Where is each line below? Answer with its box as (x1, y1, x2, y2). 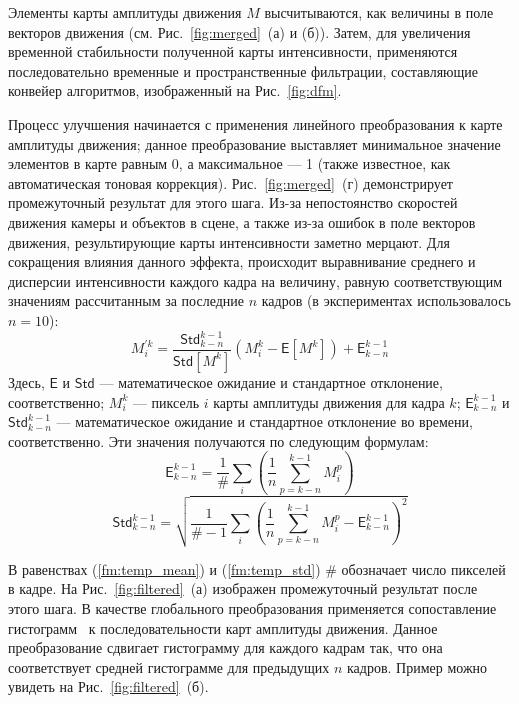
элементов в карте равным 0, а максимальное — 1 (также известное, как (8, 153, 451, 174)
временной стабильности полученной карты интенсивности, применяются (8, 41, 458, 62)
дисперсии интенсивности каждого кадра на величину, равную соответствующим (8, 270, 503, 291)
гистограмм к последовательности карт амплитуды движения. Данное (8, 617, 438, 638)
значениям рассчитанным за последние (8, 290, 244, 311)
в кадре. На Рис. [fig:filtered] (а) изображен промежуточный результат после (8, 578, 478, 599)
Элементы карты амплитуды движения (8, 2, 242, 22)
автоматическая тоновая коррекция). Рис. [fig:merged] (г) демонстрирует (8, 172, 453, 193)
